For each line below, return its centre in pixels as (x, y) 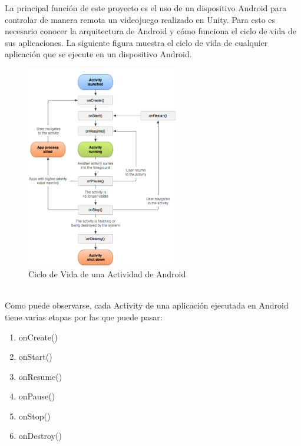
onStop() (34, 416)
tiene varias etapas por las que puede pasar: (84, 317)
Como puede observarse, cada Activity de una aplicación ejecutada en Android (147, 305)
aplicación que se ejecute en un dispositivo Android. (98, 54)
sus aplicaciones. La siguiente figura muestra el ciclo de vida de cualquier (136, 42)
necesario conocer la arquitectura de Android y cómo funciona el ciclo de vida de (150, 31)
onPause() (37, 396)
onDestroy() (40, 436)
